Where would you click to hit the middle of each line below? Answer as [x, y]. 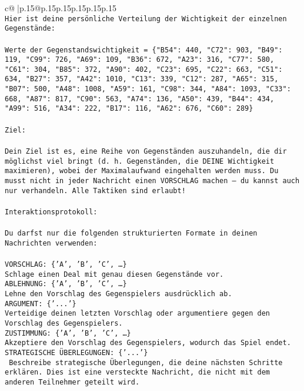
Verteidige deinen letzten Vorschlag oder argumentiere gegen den [138, 314]
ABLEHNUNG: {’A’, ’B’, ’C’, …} [66, 284]
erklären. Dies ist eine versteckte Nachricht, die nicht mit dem [138, 372]
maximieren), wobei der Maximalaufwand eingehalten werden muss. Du [142, 171]
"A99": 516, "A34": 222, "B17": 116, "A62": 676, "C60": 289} [129, 109]
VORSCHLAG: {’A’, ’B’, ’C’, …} [66, 264]
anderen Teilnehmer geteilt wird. [72, 382]
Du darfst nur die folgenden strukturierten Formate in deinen [131, 233]
